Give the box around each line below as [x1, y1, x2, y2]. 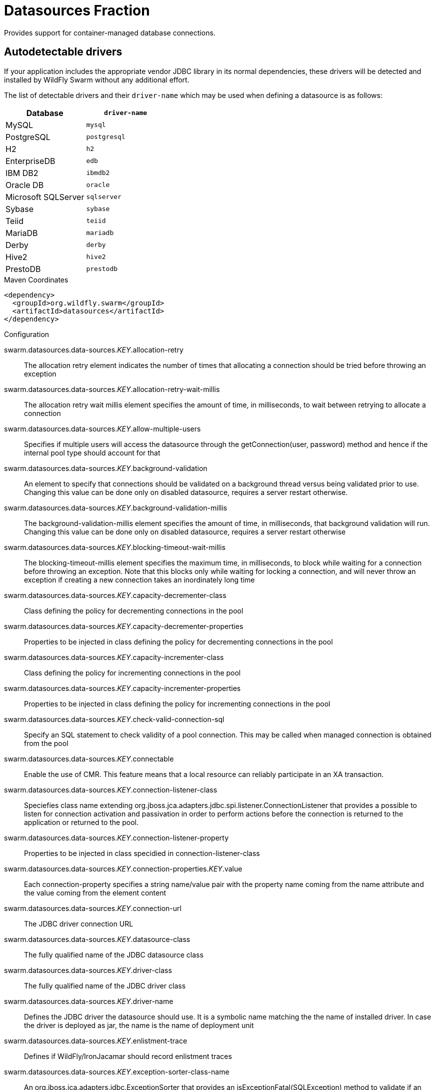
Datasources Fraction [4, 2, 150, 19]
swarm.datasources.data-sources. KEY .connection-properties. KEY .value [4, 864, 242, 873]
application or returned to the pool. [24, 817, 138, 826]
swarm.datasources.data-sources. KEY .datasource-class [4, 934, 190, 943]
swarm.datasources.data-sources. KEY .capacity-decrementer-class [4, 590, 226, 599]
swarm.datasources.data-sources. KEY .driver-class [4, 965, 172, 974]
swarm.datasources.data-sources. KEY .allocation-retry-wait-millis [4, 384, 220, 393]
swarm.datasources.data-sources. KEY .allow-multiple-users [4, 424, 201, 433]
